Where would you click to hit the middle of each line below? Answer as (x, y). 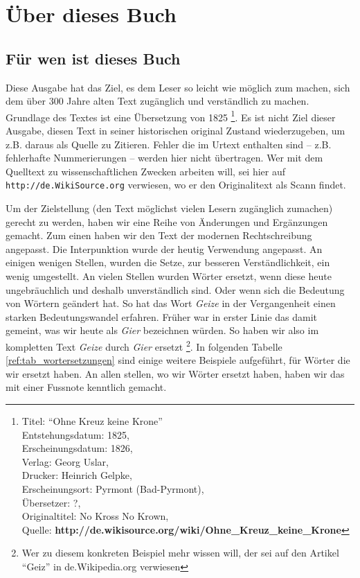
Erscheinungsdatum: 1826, (77, 448)
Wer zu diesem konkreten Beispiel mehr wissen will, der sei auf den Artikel (180, 553)
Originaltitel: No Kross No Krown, (95, 516)
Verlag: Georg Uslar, (65, 461)
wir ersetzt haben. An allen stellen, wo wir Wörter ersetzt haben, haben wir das (175, 373)
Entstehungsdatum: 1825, (75, 434)
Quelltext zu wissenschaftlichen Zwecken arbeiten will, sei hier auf (146, 171)
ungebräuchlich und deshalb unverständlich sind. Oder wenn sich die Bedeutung (175, 289)
